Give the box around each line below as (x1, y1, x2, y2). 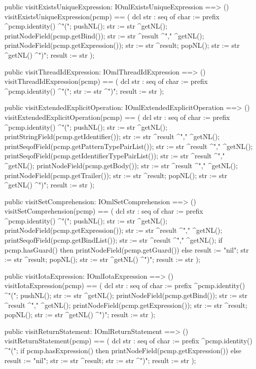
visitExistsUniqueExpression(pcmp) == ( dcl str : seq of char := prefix (4, 11, 219, 21)
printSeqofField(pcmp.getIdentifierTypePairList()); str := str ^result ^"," (4, 150, 225, 161)
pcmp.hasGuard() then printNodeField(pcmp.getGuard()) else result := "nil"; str (4, 244, 249, 255)
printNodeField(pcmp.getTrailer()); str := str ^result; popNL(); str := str (4, 170, 227, 180)
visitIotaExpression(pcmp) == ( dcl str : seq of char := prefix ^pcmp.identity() (4, 280, 245, 291)
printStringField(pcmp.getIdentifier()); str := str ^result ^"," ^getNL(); (4, 131, 220, 142)
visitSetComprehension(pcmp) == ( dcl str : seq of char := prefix (4, 206, 203, 216)
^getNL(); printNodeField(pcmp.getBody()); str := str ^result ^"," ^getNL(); (4, 160, 238, 170)
